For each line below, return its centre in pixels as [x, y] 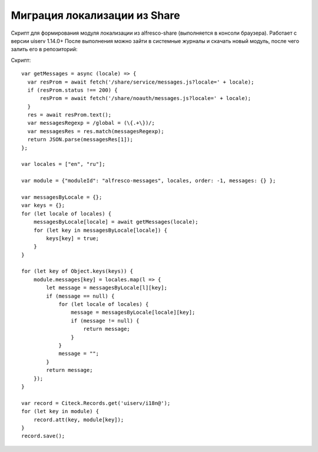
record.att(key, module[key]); [79, 420]
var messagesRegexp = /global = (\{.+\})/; [91, 123]
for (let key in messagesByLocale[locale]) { [100, 230]
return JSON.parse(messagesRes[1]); [80, 139]
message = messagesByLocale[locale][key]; [133, 313]
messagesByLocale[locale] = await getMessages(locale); [116, 222]
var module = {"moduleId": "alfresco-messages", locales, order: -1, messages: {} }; [149, 181]
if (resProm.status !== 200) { [72, 90]
